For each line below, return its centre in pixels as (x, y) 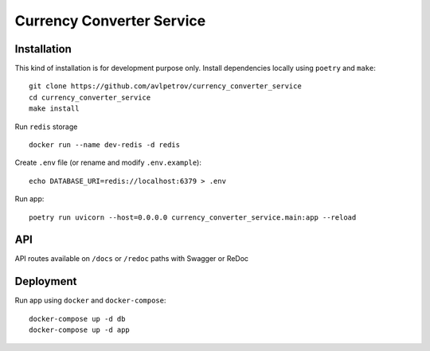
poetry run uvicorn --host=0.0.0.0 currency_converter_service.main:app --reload (193, 217)
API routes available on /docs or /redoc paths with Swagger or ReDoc (132, 259)
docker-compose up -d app (80, 330)
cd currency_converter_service (90, 97)
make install (54, 109)
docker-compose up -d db (77, 319)
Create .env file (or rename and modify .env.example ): (108, 162)
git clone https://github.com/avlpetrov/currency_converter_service (165, 86)
